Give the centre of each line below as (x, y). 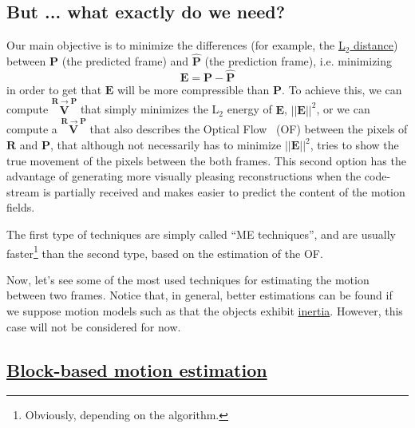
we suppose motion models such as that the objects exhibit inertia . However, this (205, 311)
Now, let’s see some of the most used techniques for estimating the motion (188, 279)
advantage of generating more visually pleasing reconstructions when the (184, 176)
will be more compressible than (194, 89)
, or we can (343, 109)
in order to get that (54, 89)
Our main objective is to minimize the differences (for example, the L (176, 45)
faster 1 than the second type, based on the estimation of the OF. (165, 252)
